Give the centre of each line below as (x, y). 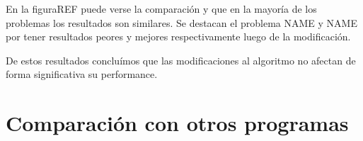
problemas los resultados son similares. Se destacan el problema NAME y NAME (181, 22)
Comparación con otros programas (177, 123)
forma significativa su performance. (82, 74)
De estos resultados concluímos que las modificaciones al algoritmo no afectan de (181, 60)
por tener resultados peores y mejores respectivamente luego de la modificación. (178, 36)
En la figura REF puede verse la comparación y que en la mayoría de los (161, 9)
